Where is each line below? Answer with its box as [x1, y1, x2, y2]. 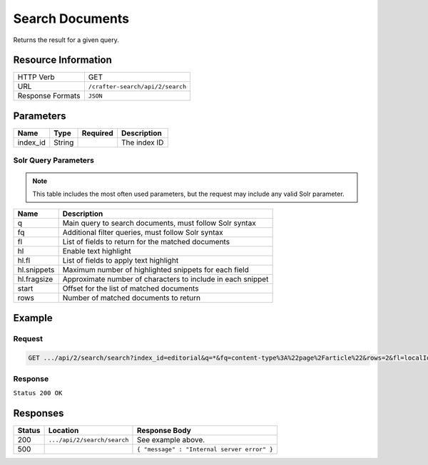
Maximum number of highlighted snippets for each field [62, 265, 249, 275]
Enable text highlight [62, 246, 131, 256]
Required [81, 128, 113, 138]
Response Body [136, 426, 192, 436]
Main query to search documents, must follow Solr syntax [62, 218, 256, 228]
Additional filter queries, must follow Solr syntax [62, 228, 224, 238]
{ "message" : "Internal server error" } [136, 445, 274, 453]
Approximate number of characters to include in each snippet [62, 274, 269, 284]
